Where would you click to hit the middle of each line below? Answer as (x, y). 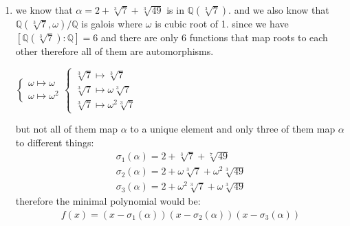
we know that (44, 10)
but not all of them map (66, 129)
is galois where (112, 23)
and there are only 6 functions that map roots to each (214, 37)
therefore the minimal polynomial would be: (108, 201)
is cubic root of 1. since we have (222, 23)
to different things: (55, 142)
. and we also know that (279, 10)
